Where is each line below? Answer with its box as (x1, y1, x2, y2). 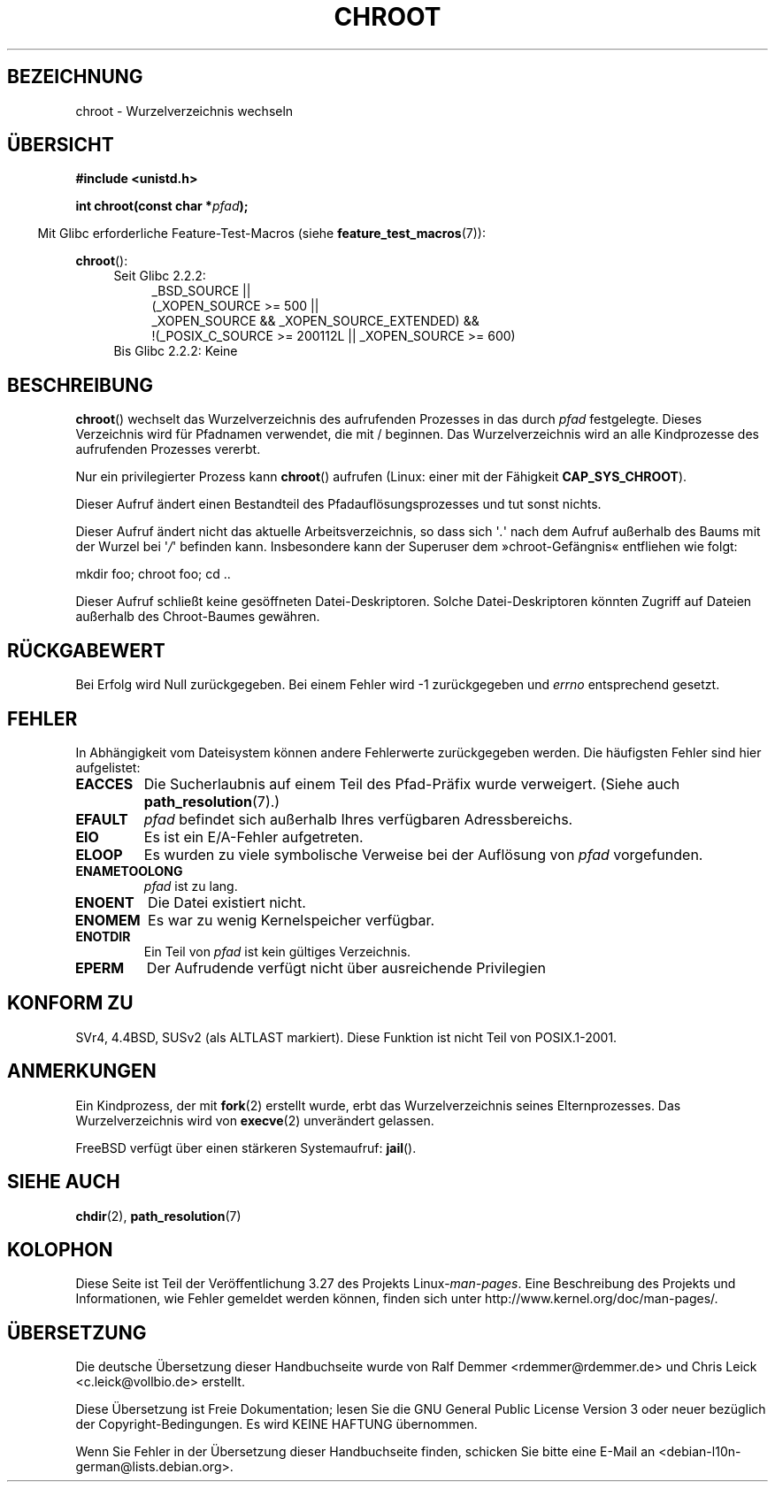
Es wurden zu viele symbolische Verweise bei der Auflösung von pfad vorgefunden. (143, 845, 703, 863)
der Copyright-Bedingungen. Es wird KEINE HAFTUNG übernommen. (75, 1416, 478, 1432)
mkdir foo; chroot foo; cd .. (75, 566, 231, 582)
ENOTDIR (75, 928, 131, 944)
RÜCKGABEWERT (7, 639, 165, 662)
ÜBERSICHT (7, 134, 114, 157)
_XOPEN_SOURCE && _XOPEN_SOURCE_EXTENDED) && (151, 313, 480, 329)
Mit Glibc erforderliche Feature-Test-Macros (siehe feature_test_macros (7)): (37, 226, 486, 242)
